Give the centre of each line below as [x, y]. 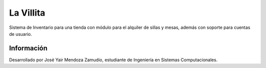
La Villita [27, 13]
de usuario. [20, 34]
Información [28, 48]
